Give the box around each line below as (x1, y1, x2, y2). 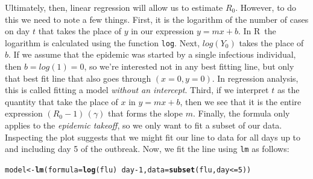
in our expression (131, 25, 194, 37)
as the (277, 83, 300, 96)
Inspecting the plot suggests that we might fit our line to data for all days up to (5, 130, 301, 143)
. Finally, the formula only (192, 107, 290, 120)
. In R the (238, 25, 276, 37)
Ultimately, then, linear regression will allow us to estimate (5, 1, 223, 13)
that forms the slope (108, 107, 183, 120)
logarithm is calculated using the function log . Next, (5, 36, 200, 49)
